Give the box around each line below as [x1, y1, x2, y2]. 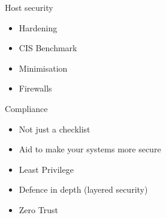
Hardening [19, 21, 58, 34]
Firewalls [19, 82, 52, 95]
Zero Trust [19, 203, 58, 216]
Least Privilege [19, 163, 74, 175]
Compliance [5, 102, 48, 114]
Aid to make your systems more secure [19, 143, 161, 155]
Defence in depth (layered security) [19, 183, 148, 196]
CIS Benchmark [19, 42, 77, 54]
